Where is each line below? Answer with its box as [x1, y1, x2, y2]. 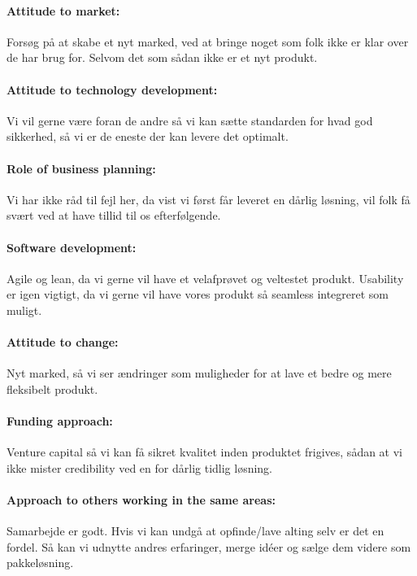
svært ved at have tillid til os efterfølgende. [7, 207, 221, 224]
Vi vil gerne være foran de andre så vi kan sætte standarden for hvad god [7, 111, 373, 129]
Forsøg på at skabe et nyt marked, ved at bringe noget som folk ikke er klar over [7, 33, 409, 50]
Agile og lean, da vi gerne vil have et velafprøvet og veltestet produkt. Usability [7, 269, 404, 286]
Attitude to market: [7, 2, 120, 19]
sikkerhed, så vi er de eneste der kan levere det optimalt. [7, 128, 289, 145]
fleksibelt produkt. [7, 380, 98, 397]
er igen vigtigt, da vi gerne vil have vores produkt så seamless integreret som [7, 286, 389, 303]
